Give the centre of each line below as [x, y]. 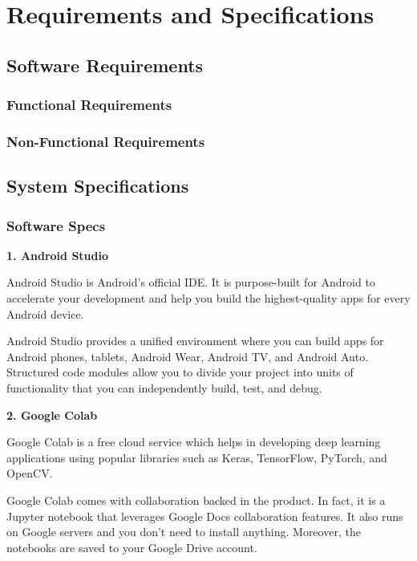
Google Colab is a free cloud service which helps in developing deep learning [194, 442]
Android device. [45, 313]
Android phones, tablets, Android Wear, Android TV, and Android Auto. [188, 356]
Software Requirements [105, 65]
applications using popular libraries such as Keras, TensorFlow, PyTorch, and [197, 457]
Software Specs [56, 225]
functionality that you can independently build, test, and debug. [164, 388]
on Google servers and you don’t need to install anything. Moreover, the [184, 532]
